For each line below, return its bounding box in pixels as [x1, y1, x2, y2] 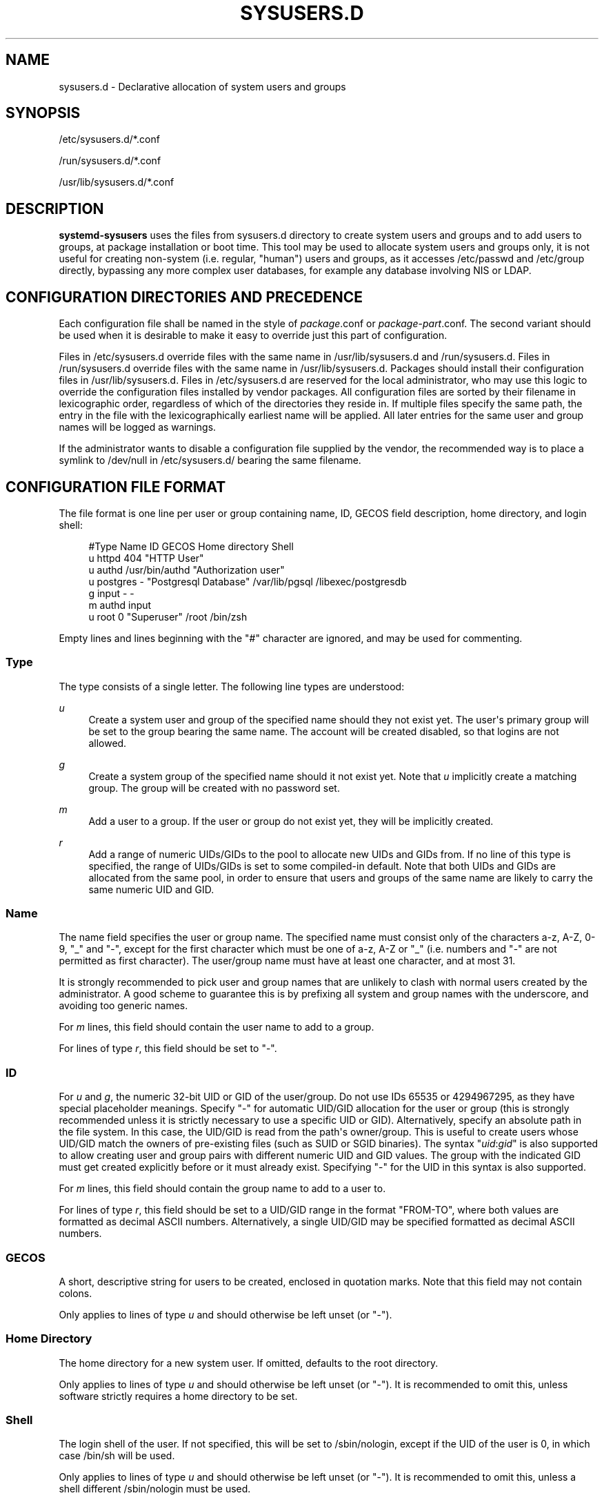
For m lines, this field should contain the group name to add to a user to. [59, 1182, 386, 1195]
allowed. [88, 737, 127, 749]
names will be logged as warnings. [59, 421, 217, 434]
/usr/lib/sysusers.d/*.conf [59, 176, 174, 188]
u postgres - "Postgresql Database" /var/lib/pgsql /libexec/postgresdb [88, 575, 407, 587]
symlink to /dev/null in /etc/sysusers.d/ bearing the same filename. [59, 454, 361, 467]
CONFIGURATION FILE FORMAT [6, 478, 226, 496]
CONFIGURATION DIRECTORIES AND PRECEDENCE [6, 288, 363, 306]
